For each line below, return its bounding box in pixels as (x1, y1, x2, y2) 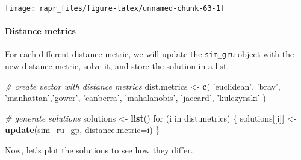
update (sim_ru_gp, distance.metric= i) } (5, 123, 160, 136)
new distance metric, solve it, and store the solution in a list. (5, 60, 229, 72)
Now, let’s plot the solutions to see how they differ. (5, 144, 193, 156)
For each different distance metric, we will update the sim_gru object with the (5, 48, 294, 60)
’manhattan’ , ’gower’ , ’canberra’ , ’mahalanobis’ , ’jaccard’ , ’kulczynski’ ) (5, 91, 266, 104)
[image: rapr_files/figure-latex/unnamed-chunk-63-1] (5, 4, 225, 13)
